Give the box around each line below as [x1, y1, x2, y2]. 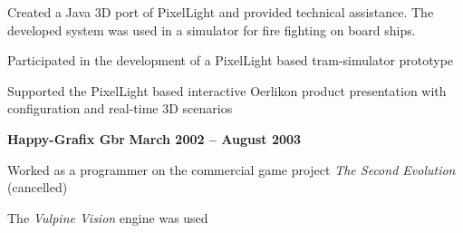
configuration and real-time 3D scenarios [7, 99, 233, 118]
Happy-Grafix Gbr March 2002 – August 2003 [7, 129, 302, 148]
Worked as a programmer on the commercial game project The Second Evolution [7, 160, 456, 179]
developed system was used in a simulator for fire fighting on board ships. [7, 20, 416, 39]
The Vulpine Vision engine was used [7, 208, 208, 227]
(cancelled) [7, 178, 68, 197]
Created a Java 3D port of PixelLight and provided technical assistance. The [7, 3, 434, 21]
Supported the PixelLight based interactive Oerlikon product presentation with [7, 81, 447, 100]
